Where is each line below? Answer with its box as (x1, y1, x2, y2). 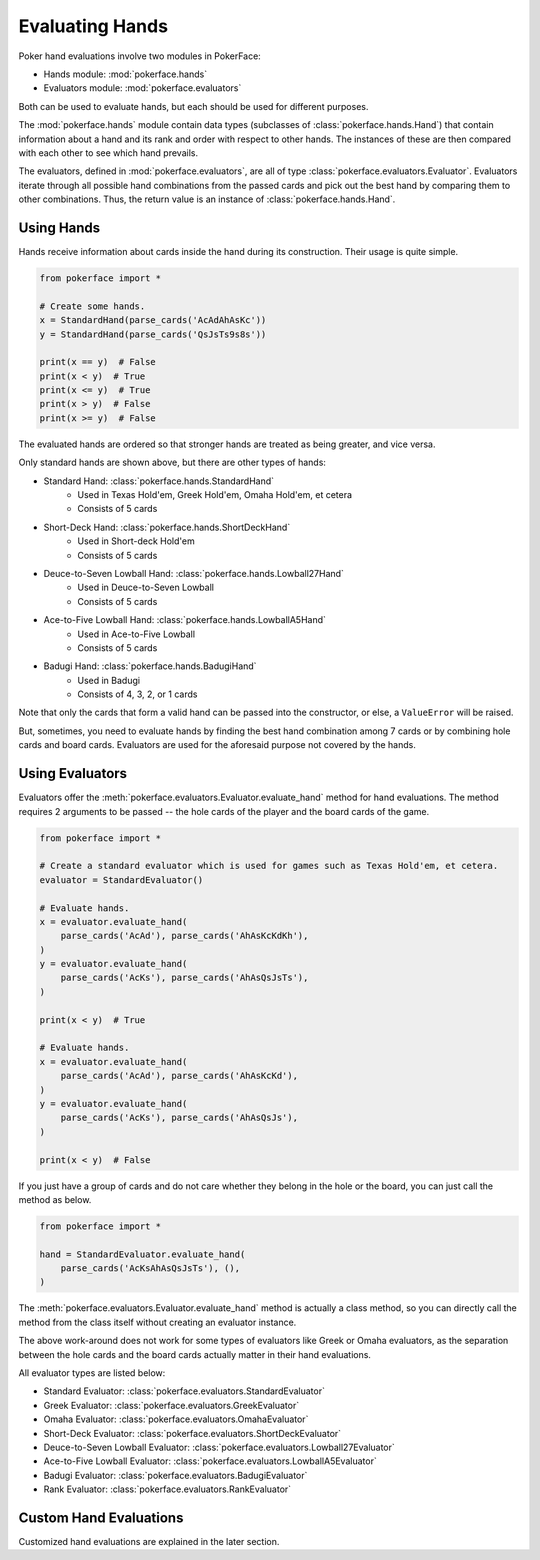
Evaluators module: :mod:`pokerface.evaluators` (43, 82, 242, 94)
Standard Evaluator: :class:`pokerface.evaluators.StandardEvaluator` (43, 1385, 325, 1397)
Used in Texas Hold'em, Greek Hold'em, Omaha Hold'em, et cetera (77, 489, 353, 501)
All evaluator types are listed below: (18, 1367, 166, 1379)
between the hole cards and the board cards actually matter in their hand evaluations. (18, 1348, 372, 1360)
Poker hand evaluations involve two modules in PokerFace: (18, 50, 262, 62)
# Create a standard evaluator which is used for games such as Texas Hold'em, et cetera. (39, 860, 499, 872)
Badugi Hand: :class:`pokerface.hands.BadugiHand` (43, 660, 257, 672)
